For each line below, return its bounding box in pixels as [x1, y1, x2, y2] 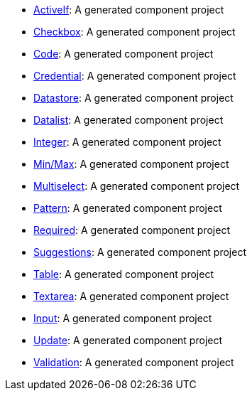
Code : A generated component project [33, 48, 214, 60]
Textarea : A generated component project [33, 290, 229, 302]
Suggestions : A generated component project [33, 246, 246, 258]
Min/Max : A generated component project [33, 158, 229, 170]
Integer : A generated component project [33, 136, 221, 148]
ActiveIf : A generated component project [33, 4, 224, 16]
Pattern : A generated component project [33, 202, 222, 214]
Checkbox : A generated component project [33, 26, 236, 38]
